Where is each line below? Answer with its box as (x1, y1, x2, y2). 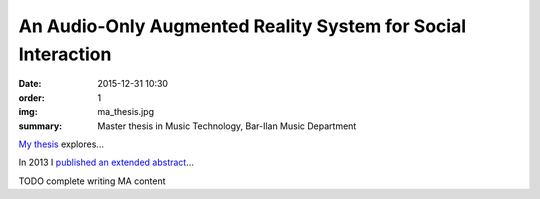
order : (18, 91, 45, 104)
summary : (18, 120, 63, 132)
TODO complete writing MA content (18, 175, 166, 187)
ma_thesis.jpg (97, 106, 155, 118)
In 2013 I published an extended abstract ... (18, 156, 195, 169)
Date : (18, 78, 42, 90)
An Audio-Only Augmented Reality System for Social (18, 15, 467, 37)
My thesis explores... (18, 138, 105, 150)
